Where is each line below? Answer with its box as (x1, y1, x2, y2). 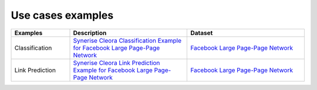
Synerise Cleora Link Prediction (73, 58, 160, 67)
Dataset (190, 29, 213, 37)
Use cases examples (11, 9, 114, 22)
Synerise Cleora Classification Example (73, 36, 182, 44)
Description (73, 29, 107, 37)
